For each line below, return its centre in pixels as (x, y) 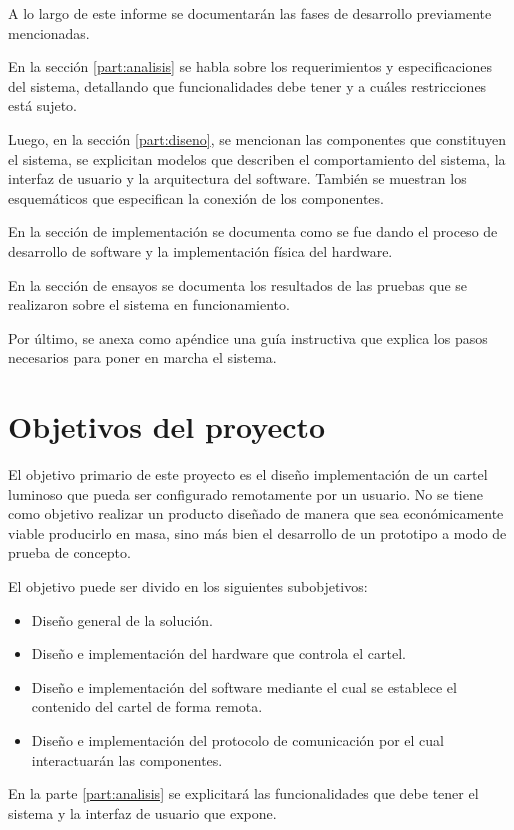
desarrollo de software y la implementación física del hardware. (200, 250)
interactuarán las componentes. (127, 759)
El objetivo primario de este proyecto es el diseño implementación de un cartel (248, 474)
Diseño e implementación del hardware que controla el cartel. (218, 653)
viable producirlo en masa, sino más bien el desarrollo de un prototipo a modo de (257, 532)
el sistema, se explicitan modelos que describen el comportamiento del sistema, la (257, 158)
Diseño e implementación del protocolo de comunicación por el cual (237, 739)
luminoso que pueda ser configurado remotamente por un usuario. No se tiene (245, 493)
